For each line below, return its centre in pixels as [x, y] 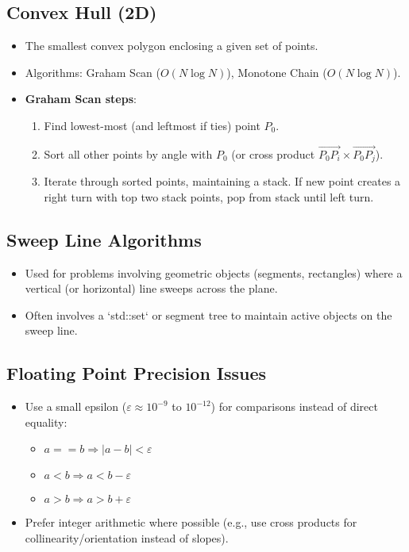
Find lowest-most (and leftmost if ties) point [152, 125]
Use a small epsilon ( [76, 406]
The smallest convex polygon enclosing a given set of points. [172, 46]
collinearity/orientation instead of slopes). [127, 538]
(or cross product [273, 153]
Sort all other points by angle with [128, 153]
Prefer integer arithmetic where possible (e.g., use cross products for [191, 522]
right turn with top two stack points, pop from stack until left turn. [209, 196]
